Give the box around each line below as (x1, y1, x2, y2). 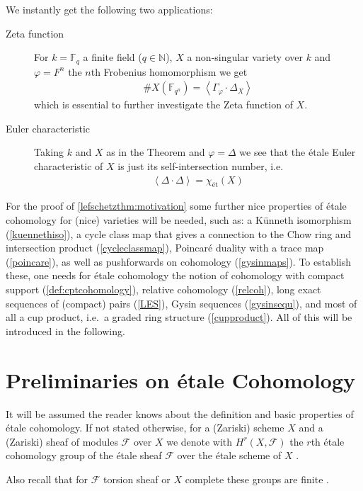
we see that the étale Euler (239, 145, 356, 159)
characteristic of (34, 159, 103, 174)
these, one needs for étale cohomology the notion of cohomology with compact (6, 268, 345, 283)
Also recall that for (6, 471, 88, 486)
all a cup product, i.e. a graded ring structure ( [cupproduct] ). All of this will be (6, 310, 352, 324)
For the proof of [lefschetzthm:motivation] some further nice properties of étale (6, 198, 347, 213)
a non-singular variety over (187, 50, 303, 64)
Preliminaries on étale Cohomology (6, 365, 356, 394)
